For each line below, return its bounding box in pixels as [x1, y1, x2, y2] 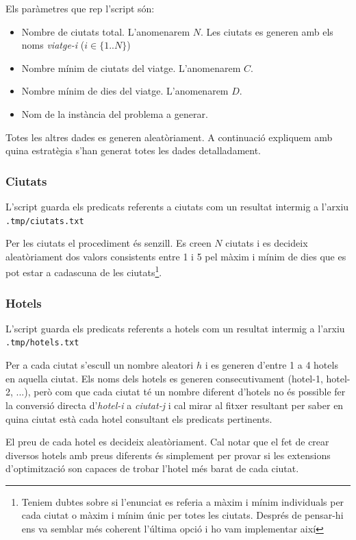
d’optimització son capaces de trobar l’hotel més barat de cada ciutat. [5, 461, 299, 476]
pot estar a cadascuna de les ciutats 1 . [5, 263, 162, 280]
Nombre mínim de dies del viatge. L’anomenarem [21, 84, 229, 98]
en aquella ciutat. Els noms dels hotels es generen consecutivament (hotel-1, [5, 371, 323, 385]
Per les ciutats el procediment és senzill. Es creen [5, 236, 212, 250]
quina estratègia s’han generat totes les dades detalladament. [5, 143, 262, 158]
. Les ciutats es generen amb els [201, 24, 333, 38]
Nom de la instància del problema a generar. [21, 106, 208, 121]
